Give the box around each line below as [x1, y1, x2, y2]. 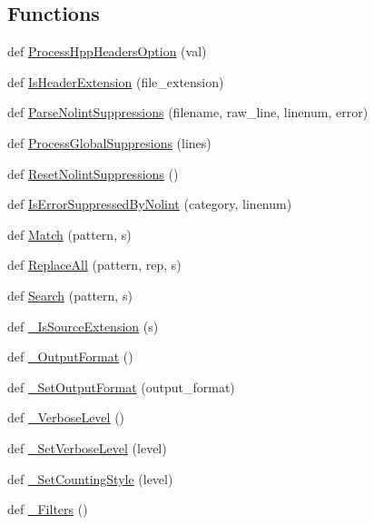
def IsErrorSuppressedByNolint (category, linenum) [7, 194, 292, 213]
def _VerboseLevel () [7, 408, 125, 427]
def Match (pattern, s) [7, 224, 132, 243]
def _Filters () [7, 500, 88, 519]
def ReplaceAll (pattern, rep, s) [7, 255, 182, 274]
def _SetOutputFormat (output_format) [7, 377, 235, 396]
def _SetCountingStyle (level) [7, 469, 173, 488]
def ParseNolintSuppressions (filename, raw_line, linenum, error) [7, 103, 369, 122]
